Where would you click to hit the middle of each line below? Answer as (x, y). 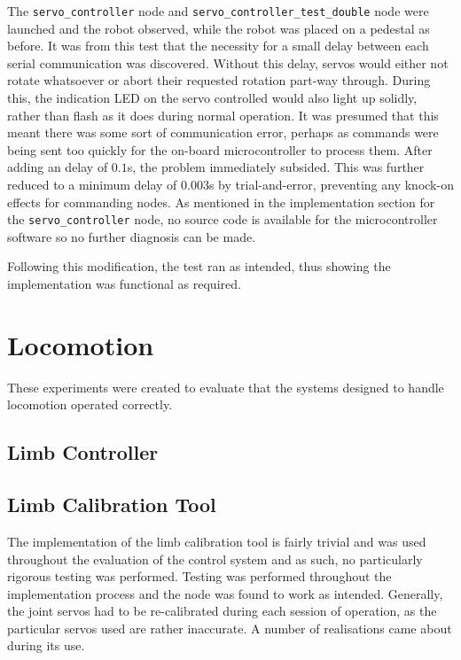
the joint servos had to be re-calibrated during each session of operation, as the (222, 611)
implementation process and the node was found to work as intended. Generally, (225, 593)
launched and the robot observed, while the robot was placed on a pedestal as (219, 28)
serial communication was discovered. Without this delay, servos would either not (228, 62)
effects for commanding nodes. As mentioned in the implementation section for (221, 202)
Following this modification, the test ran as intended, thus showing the (199, 266)
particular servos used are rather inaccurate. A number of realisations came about (230, 628)
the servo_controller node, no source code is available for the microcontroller (223, 219)
